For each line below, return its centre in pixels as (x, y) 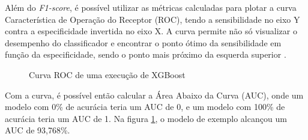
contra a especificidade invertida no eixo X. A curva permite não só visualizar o (151, 31)
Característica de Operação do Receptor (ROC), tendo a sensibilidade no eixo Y (152, 19)
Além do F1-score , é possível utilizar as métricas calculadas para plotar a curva (151, 7)
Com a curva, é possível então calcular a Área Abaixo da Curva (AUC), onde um (154, 95)
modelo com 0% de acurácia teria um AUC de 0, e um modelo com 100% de (145, 107)
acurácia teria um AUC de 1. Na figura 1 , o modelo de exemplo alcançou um (146, 118)
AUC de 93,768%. (38, 130)
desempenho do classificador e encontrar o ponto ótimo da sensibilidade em (143, 42)
